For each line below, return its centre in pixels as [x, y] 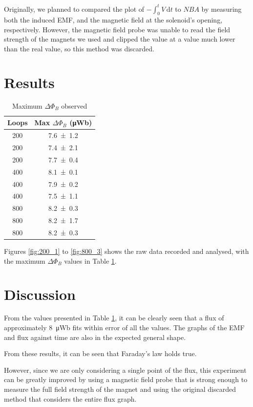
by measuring [221, 9]
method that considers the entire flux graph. [70, 398]
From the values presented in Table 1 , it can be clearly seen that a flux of [114, 318]
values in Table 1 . [90, 260]
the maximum [25, 260]
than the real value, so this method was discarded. [79, 49]
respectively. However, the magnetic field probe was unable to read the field [117, 29]
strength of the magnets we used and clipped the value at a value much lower [120, 39]
